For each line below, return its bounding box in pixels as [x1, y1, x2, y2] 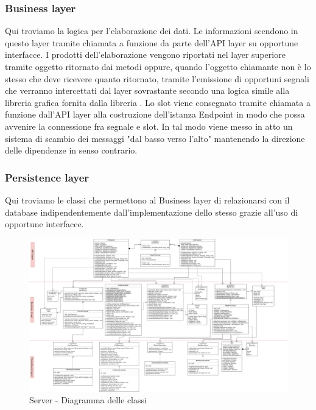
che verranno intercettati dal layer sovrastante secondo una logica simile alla [5, 84, 290, 97]
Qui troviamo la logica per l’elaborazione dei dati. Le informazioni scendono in [5, 24, 298, 37]
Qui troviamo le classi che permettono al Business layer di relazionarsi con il [5, 193, 290, 206]
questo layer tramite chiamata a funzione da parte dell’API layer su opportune [5, 36, 298, 49]
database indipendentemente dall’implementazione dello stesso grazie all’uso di [5, 205, 298, 218]
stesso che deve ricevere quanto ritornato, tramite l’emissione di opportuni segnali [5, 72, 310, 85]
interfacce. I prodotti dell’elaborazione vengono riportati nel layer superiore [5, 48, 286, 61]
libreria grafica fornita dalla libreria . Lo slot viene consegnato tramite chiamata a [5, 96, 311, 108]
